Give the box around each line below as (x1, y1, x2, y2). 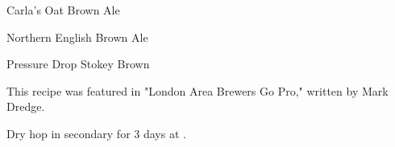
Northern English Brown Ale (6, 28, 148, 45)
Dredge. (6, 98, 45, 115)
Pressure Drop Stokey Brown (6, 55, 150, 72)
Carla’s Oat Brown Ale (6, 2, 120, 18)
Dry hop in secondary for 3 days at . (6, 125, 186, 141)
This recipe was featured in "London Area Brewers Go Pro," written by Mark (6, 82, 389, 99)
